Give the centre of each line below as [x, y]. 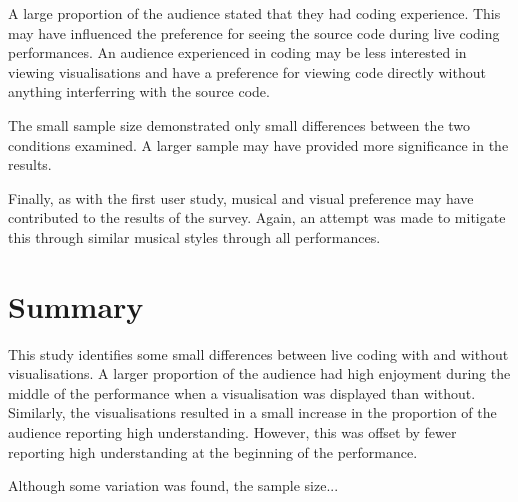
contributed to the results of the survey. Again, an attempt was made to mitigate [257, 217]
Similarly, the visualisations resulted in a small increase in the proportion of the [252, 412]
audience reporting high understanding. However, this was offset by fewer [232, 432]
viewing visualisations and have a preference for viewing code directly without [247, 71]
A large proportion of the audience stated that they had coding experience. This [254, 13]
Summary [76, 305]
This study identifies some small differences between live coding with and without [258, 353]
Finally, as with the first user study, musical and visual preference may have [241, 197]
